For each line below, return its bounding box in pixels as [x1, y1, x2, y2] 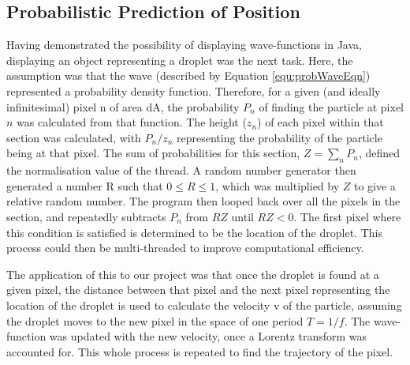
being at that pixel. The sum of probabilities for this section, [6, 145, 300, 161]
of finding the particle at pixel [259, 98, 404, 115]
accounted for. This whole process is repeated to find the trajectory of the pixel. [6, 343, 393, 359]
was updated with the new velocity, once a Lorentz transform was [49, 328, 367, 344]
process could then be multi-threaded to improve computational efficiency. [6, 239, 364, 256]
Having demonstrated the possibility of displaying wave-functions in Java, [6, 36, 362, 53]
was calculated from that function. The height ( [17, 114, 247, 130]
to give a [353, 177, 396, 194]
